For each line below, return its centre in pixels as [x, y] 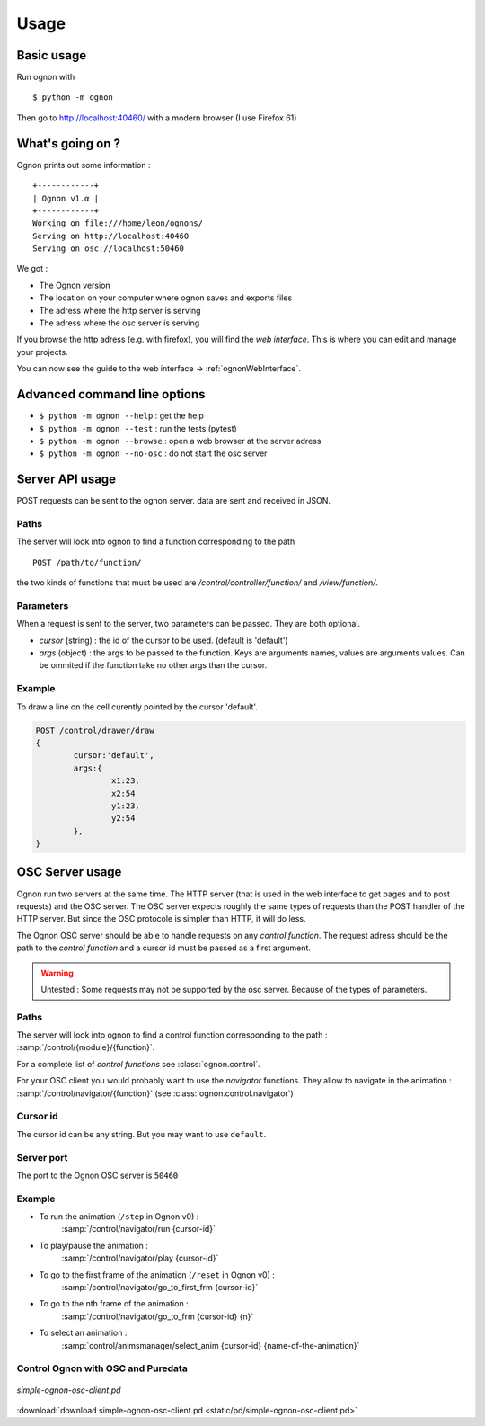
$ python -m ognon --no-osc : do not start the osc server [153, 453]
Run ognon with [46, 77]
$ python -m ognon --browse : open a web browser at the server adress [180, 441]
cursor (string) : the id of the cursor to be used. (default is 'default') [163, 640]
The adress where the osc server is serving [119, 323]
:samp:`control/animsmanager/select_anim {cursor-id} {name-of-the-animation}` [211, 1345]
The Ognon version [75, 285]
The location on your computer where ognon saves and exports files [166, 298]
